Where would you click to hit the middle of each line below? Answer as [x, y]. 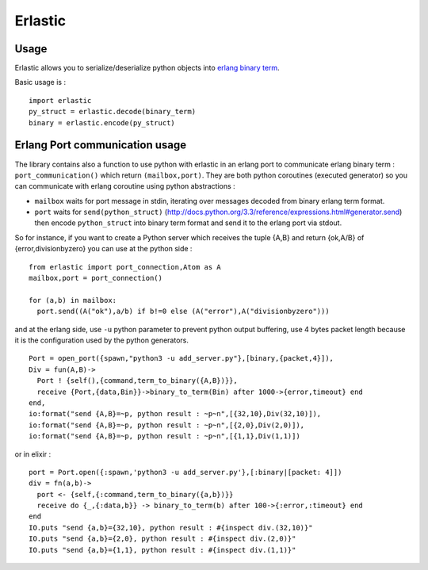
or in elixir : [33, 454]
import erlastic [60, 100]
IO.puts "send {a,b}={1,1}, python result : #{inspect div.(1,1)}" [162, 550]
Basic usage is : [40, 82]
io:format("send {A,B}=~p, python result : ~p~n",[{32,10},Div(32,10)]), [175, 414]
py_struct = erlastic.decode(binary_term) [113, 112]
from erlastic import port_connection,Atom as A [125, 267]
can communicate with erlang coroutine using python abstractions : [125, 186]
